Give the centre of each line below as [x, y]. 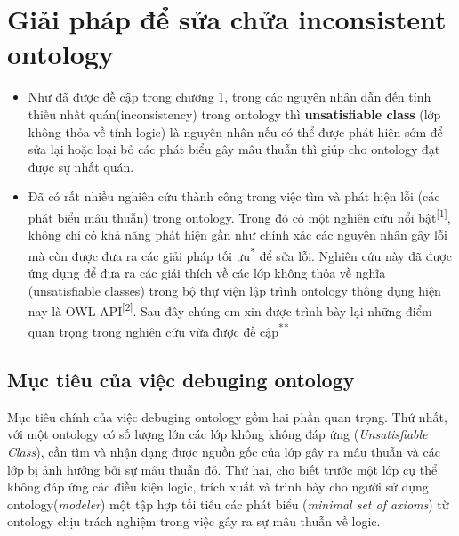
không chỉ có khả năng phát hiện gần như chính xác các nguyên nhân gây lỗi [238, 235]
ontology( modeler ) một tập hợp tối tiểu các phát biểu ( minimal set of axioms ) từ [228, 504]
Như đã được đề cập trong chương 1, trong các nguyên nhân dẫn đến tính [229, 97]
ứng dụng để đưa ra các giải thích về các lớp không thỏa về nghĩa [207, 272]
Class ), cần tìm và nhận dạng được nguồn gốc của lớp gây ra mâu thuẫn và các [224, 452]
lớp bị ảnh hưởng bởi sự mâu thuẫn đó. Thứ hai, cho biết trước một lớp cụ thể [222, 469]
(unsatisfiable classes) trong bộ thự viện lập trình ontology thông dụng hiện [234, 290]
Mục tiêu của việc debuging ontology [181, 380]
